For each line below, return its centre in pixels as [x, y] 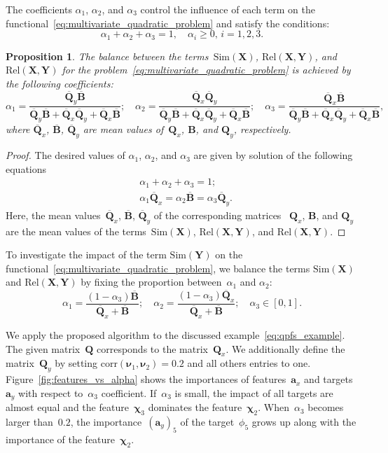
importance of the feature [61, 439]
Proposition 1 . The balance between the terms [107, 56]
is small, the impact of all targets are [254, 392]
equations [26, 168]
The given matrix [43, 348]
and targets [328, 379]
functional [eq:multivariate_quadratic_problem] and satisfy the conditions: [168, 23]
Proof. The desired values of [65, 155]
